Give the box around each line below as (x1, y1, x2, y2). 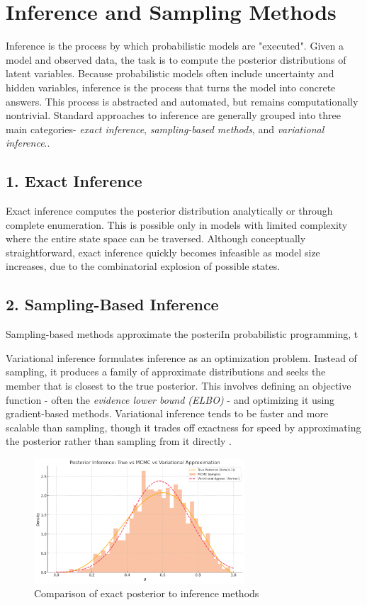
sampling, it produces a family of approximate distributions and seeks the (6, 364, 326, 379)
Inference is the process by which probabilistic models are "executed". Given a (6, 38, 344, 53)
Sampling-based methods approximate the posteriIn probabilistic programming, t (6, 327, 358, 341)
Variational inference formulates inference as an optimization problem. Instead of (6, 350, 357, 365)
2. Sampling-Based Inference (6, 293, 219, 315)
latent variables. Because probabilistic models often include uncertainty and (6, 66, 334, 81)
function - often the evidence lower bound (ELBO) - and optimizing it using (6, 392, 335, 407)
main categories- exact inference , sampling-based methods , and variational (6, 121, 324, 136)
